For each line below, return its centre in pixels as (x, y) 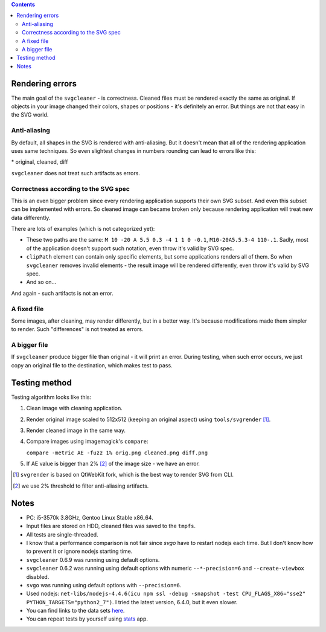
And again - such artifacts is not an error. (62, 293)
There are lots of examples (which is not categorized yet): (83, 229)
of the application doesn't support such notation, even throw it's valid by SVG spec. (130, 248)
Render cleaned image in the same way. (76, 430)
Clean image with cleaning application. (75, 408)
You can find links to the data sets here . (75, 611)
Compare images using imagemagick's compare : (87, 442)
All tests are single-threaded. (62, 534)
